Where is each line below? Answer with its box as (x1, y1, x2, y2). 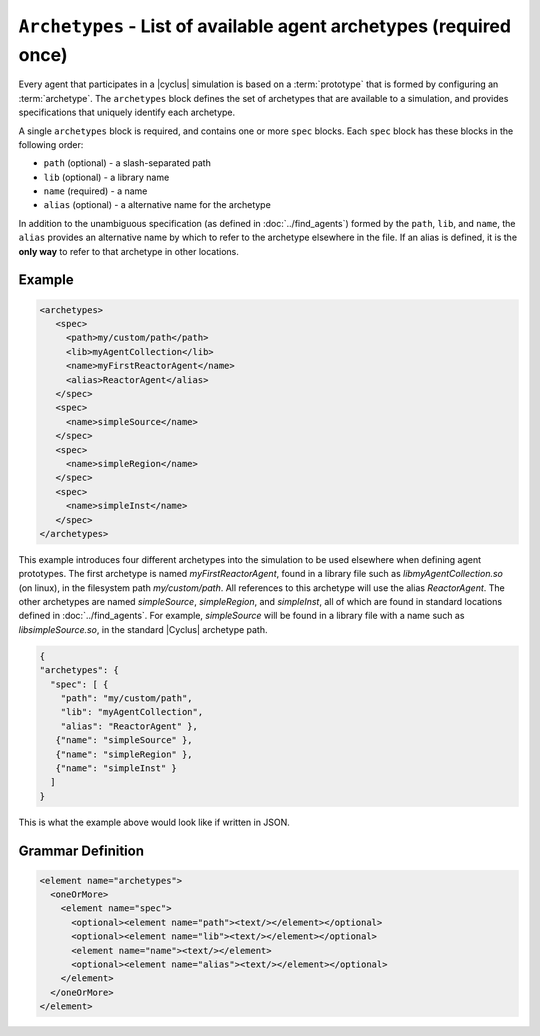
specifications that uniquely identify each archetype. (18, 106, 236, 119)
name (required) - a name (43, 185, 148, 197)
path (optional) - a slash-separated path (43, 157, 212, 169)
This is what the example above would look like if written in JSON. (18, 816, 290, 828)
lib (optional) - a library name (43, 171, 170, 183)
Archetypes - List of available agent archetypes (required (18, 15, 512, 37)
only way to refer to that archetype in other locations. (18, 245, 240, 257)
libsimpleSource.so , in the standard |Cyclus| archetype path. (18, 623, 269, 635)
